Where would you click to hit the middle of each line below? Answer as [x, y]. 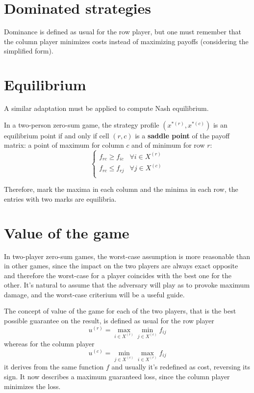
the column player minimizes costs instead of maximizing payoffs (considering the [126, 41]
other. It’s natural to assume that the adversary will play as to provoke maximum [127, 285]
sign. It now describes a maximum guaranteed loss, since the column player [117, 376]
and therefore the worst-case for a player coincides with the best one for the [118, 275]
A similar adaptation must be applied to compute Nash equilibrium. [106, 108]
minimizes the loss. [32, 386]
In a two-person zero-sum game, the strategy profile [82, 124]
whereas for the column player [49, 344]
